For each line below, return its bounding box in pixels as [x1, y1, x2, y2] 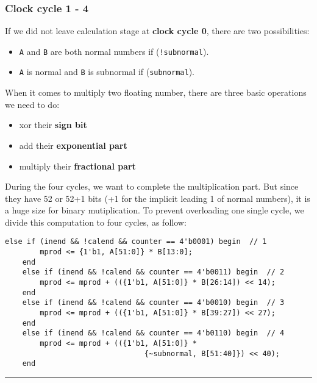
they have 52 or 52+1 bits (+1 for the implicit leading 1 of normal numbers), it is [5, 191, 310, 204]
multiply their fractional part [19, 159, 136, 172]
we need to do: [5, 98, 60, 110]
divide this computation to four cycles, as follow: [5, 215, 187, 228]
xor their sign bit [19, 118, 87, 131]
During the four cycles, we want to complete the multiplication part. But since [5, 180, 299, 193]
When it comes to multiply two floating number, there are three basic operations [5, 86, 307, 99]
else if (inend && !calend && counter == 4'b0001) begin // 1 [5, 237, 267, 246]
